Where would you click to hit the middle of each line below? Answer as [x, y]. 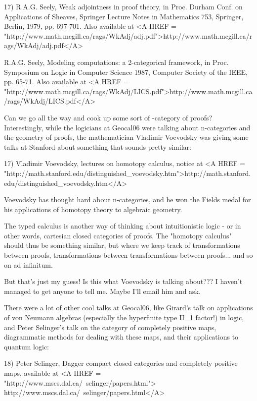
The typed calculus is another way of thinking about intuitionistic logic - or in [123, 226]
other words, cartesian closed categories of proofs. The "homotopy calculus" [118, 235]
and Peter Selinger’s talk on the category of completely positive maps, [110, 327]
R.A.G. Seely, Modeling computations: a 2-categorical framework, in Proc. [116, 62]
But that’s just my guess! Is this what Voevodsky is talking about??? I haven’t [123, 281]
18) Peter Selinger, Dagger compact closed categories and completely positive [121, 363]
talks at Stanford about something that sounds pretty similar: [98, 146]
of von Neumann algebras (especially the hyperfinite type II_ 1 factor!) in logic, [124, 317]
